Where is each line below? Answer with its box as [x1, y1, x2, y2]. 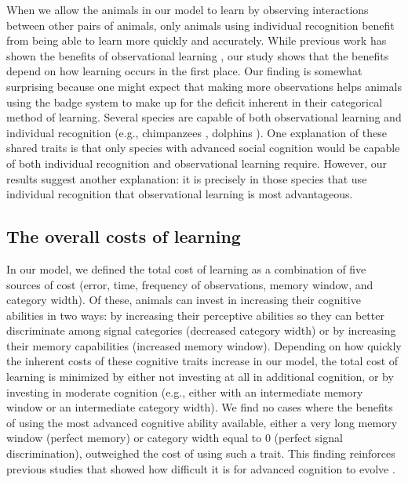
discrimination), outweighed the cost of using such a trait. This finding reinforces [6, 445, 395, 462]
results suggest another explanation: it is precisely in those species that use [6, 170, 367, 187]
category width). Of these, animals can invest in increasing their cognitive [6, 292, 361, 308]
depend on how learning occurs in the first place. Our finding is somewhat [6, 63, 362, 79]
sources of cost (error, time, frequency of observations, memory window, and [6, 276, 373, 292]
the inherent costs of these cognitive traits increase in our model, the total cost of [6, 353, 399, 369]
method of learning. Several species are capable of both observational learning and [6, 109, 402, 125]
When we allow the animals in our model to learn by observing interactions [6, 2, 369, 17]
